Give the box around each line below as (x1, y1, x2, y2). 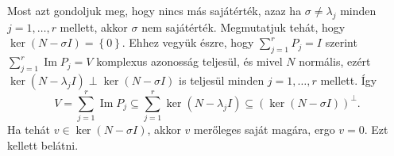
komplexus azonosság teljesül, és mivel (96, 53, 283, 70)
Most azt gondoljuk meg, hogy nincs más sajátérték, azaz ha (7, 2, 302, 18)
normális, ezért (299, 53, 371, 70)
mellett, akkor (60, 18, 128, 35)
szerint (325, 34, 357, 51)
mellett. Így (320, 71, 377, 88)
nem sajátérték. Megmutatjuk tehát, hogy (141, 18, 346, 35)
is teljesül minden (179, 71, 265, 88)
